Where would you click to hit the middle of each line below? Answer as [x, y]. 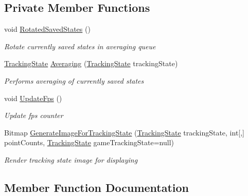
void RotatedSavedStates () [47, 29]
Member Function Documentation [97, 187]
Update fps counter [34, 115]
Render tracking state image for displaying [71, 159]
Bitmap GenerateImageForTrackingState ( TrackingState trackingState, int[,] [125, 132]
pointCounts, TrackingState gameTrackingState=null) [89, 142]
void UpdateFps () [33, 98]
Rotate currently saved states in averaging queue [80, 46]
